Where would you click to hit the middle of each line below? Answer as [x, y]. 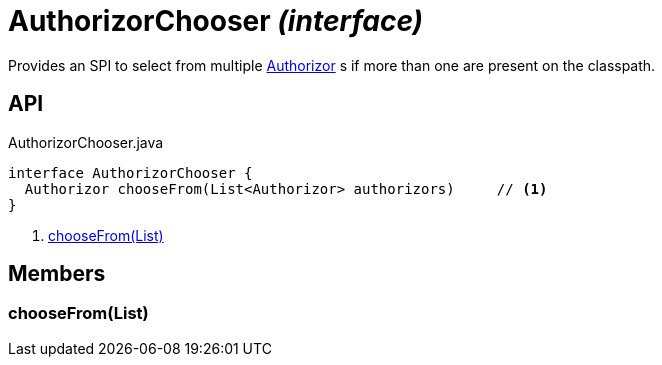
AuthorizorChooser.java [86, 142]
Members [57, 274]
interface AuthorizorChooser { [130, 172]
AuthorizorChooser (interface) [215, 21]
